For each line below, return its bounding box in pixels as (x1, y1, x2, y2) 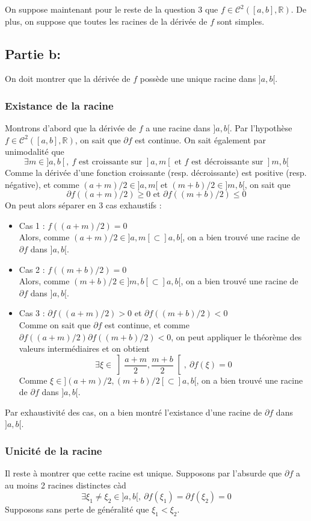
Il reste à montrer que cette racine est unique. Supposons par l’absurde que (5, 467, 282, 479)
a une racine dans (146, 122, 211, 134)
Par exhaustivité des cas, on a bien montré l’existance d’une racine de (5, 405, 262, 418)
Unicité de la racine (5, 443, 102, 458)
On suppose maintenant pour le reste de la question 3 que (5, 3, 218, 15)
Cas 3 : (19, 307, 45, 319)
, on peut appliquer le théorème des (171, 330, 302, 343)
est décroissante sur (191, 157, 263, 166)
